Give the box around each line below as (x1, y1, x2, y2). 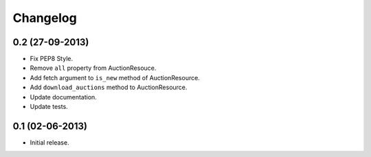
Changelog (12, 10, 77, 25)
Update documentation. (30, 93, 98, 101)
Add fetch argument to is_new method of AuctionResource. (30, 73, 201, 82)
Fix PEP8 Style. (30, 55, 74, 63)
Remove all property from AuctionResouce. (30, 64, 157, 72)
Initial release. (30, 138, 69, 147)
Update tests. (30, 103, 68, 111)
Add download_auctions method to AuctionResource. (30, 83, 188, 92)
